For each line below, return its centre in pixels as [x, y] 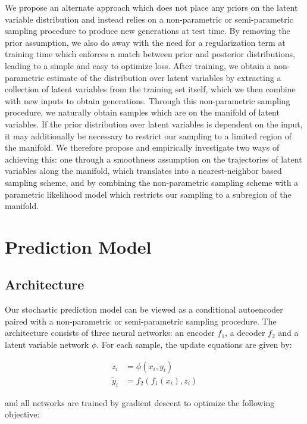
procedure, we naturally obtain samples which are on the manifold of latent [142, 112]
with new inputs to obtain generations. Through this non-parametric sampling [148, 100]
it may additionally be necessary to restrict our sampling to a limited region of [148, 135]
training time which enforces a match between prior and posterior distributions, [150, 54]
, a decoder [245, 333]
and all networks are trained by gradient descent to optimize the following [140, 402]
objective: [22, 414]
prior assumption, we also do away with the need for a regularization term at [145, 42]
